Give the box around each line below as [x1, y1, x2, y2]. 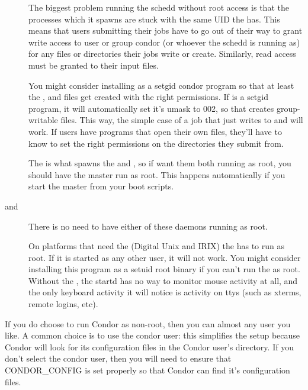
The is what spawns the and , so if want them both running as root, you [28, 157, 291, 169]
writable [28, 114, 58, 126]
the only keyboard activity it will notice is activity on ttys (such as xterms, [28, 286, 301, 298]
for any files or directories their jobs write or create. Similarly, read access [28, 47, 296, 60]
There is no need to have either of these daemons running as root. [28, 220, 268, 232]
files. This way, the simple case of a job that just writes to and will [60, 114, 303, 126]
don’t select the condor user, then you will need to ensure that [5, 352, 232, 365]
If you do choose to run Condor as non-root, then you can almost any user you [5, 317, 291, 330]
